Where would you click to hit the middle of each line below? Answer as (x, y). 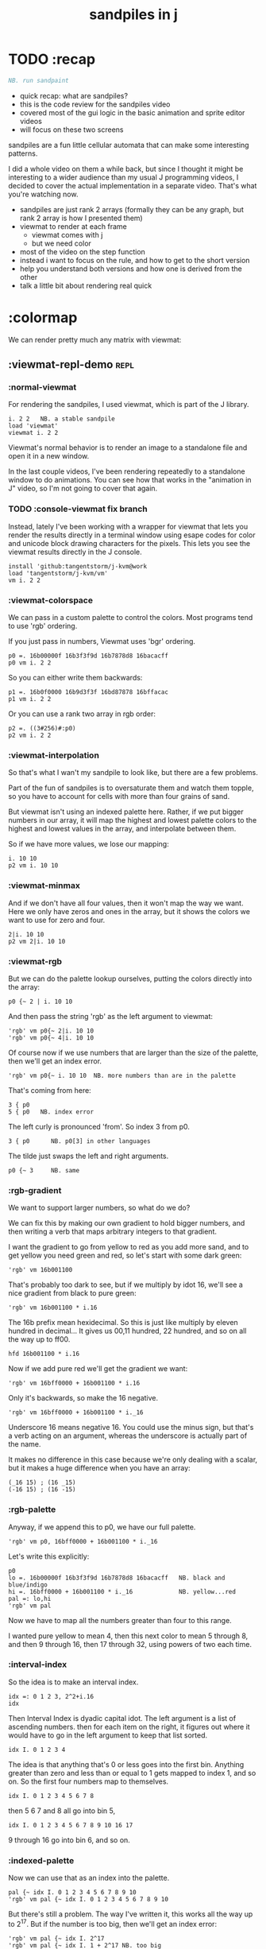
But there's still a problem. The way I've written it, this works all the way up (131, 1914)
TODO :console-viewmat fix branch (78, 509)
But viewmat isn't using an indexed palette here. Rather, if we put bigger (126, 812)
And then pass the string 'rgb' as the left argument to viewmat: (110, 1016)
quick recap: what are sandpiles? (74, 95)
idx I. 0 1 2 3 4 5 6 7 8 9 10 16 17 (71, 1825)
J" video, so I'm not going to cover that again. (83, 488)
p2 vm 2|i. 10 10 (37, 941)
